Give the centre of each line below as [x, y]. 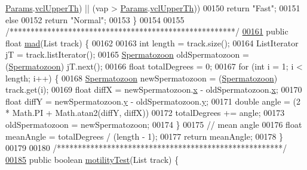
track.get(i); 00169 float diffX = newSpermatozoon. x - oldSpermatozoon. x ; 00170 [154, 89]
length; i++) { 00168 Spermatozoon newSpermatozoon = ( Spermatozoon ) [142, 78]
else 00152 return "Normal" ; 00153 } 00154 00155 [95, 19]
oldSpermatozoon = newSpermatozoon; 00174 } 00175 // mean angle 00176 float [154, 124]
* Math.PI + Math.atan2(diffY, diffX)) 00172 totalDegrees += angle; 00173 [145, 113]
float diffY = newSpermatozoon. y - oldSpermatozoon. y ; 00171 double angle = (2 [153, 101]
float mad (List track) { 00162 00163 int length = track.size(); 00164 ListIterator [152, 42]
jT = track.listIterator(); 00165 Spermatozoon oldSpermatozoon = [127, 54]
